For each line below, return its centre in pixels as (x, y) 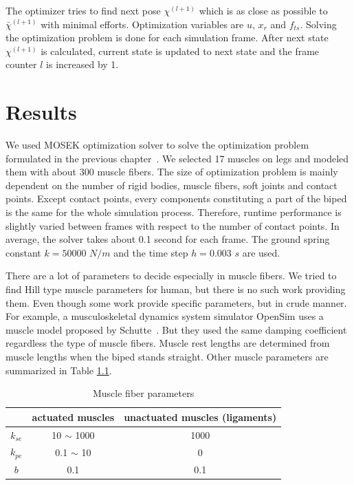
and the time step (151, 252)
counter (21, 64)
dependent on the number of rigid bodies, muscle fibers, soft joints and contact (172, 185)
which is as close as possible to (263, 10)
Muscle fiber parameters (143, 393)
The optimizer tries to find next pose (83, 10)
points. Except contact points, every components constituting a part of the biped (176, 198)
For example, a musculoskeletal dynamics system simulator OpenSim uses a (165, 316)
